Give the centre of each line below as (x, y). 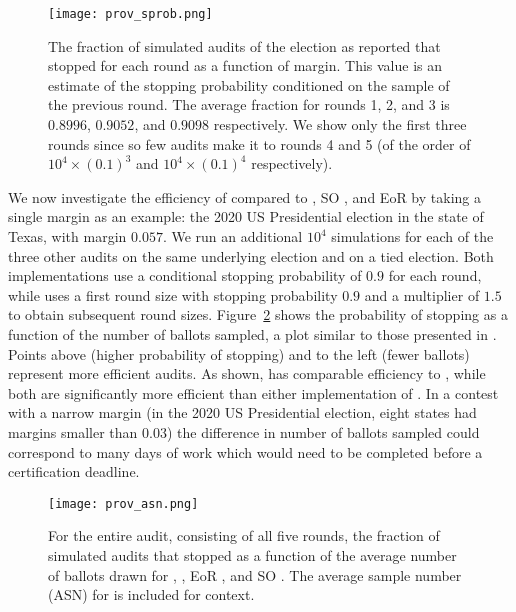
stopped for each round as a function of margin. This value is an (245, 65)
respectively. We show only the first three (340, 124)
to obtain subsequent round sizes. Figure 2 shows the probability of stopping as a (258, 314)
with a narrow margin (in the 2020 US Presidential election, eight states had (242, 412)
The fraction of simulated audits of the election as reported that (244, 45)
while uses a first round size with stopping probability (173, 294)
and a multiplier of (422, 294)
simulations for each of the (412, 236)
